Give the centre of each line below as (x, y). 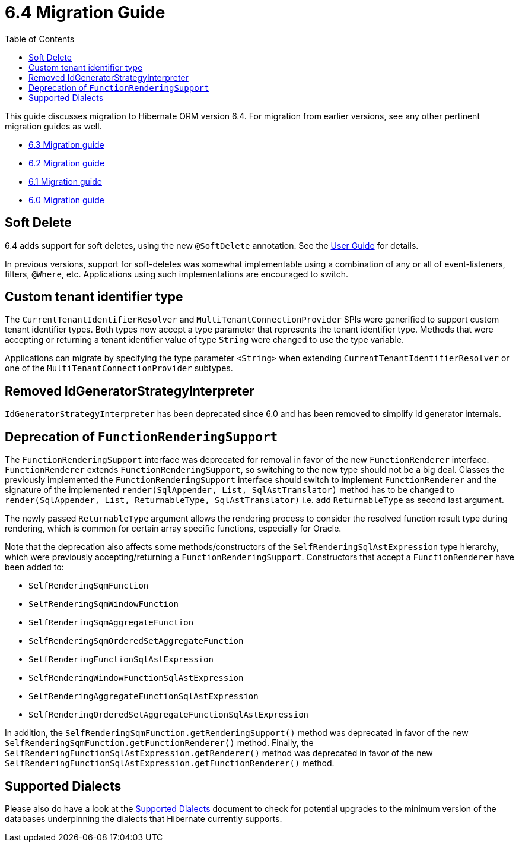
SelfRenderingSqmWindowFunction (104, 604)
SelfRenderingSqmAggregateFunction (111, 623)
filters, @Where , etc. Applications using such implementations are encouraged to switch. (177, 274)
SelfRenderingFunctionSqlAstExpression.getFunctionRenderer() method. (170, 763)
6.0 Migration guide (66, 200)
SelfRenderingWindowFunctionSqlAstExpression (136, 678)
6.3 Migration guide (66, 144)
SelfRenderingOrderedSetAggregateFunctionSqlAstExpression (169, 715)
